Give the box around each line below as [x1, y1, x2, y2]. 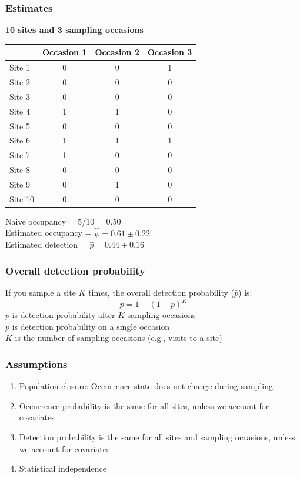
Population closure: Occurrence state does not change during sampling [19, 380, 273, 392]
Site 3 [9, 90, 30, 102]
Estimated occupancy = [5, 226, 92, 239]
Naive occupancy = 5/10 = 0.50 [5, 215, 121, 227]
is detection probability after [12, 309, 115, 321]
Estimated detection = [5, 238, 87, 250]
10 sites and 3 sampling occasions [5, 24, 144, 36]
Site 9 [9, 178, 30, 190]
